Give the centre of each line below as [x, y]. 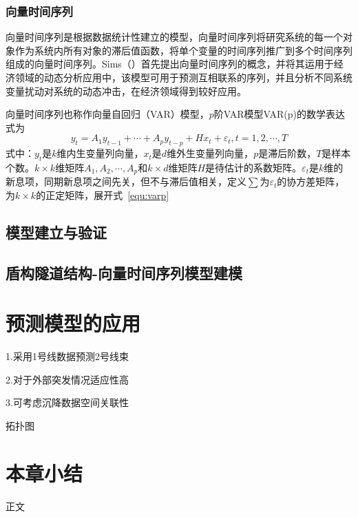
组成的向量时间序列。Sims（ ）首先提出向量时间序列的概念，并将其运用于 [170, 64]
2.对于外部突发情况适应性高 [67, 379]
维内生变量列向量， [100, 153]
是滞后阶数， [287, 153]
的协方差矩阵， [311, 181]
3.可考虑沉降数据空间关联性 [67, 402]
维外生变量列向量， [210, 153]
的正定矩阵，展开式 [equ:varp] [103, 195]
